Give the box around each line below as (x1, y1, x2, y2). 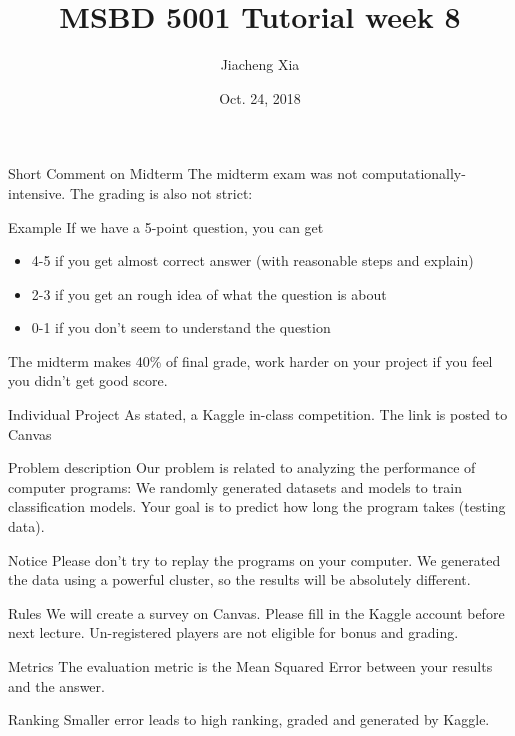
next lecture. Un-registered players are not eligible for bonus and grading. (8, 622, 459, 643)
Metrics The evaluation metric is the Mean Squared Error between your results (8, 656, 493, 676)
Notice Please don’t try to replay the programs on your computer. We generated (8, 549, 501, 570)
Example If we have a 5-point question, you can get (8, 216, 324, 237)
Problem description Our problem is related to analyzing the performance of (8, 457, 476, 478)
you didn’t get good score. (8, 370, 168, 391)
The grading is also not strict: (69, 182, 253, 203)
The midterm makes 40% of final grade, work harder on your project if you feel (8, 350, 493, 371)
